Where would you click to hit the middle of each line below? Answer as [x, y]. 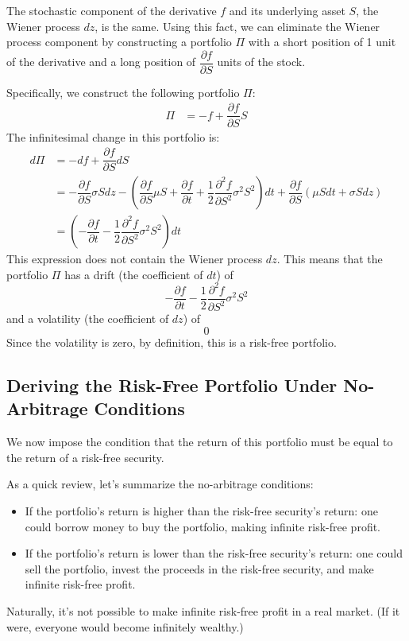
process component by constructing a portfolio [119, 42]
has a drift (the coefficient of [134, 274]
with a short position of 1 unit [322, 42]
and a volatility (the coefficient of [88, 319]
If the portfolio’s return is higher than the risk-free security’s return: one [201, 510]
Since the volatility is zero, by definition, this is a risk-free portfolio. [172, 342]
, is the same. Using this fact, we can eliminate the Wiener [237, 26]
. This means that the [330, 259]
